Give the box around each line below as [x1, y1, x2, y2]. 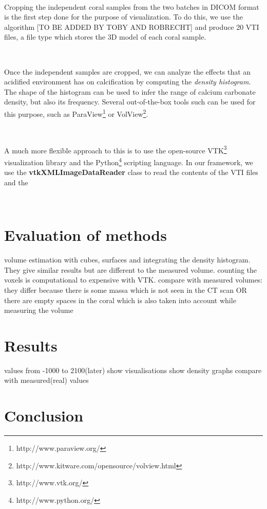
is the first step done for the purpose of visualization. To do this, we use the [4, 11, 243, 22]
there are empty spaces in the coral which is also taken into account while [4, 294, 236, 305]
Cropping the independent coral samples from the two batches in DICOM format [4, 1, 259, 12]
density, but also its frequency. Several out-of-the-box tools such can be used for [4, 96, 256, 107]
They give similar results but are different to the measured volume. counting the [4, 264, 257, 275]
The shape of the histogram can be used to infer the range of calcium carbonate [4, 86, 256, 97]
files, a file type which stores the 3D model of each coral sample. [4, 31, 206, 42]
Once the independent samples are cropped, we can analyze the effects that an [4, 66, 251, 77]
